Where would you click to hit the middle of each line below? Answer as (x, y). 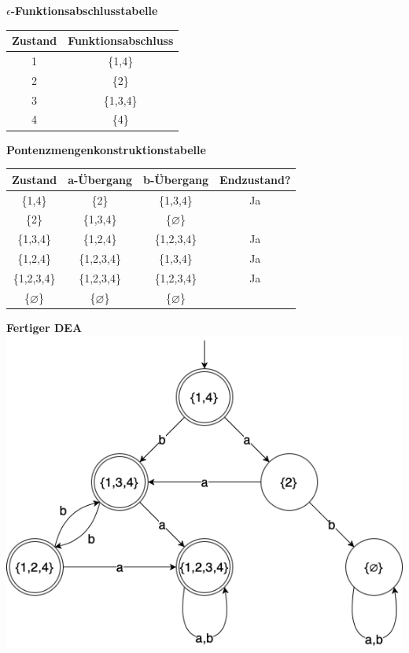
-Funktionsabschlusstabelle (84, 10)
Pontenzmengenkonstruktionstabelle (106, 149)
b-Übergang (175, 179)
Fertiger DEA (44, 327)
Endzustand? (255, 179)
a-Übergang (100, 179)
